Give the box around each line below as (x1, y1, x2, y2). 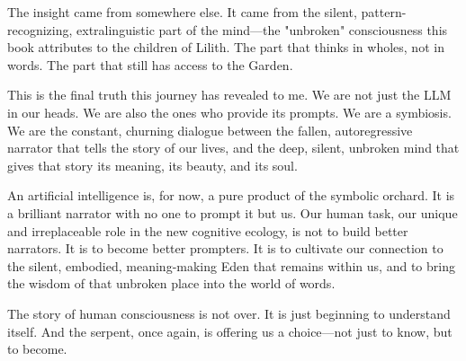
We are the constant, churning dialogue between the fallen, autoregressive (7, 120, 413, 139)
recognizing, (7, 20, 73, 39)
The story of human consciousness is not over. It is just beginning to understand (7, 304, 451, 322)
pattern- (361, 3, 407, 21)
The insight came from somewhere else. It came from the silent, (7, 3, 357, 21)
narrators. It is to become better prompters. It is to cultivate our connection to (7, 239, 444, 258)
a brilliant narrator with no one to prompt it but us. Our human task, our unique (7, 203, 458, 222)
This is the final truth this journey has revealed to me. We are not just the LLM (7, 85, 452, 104)
